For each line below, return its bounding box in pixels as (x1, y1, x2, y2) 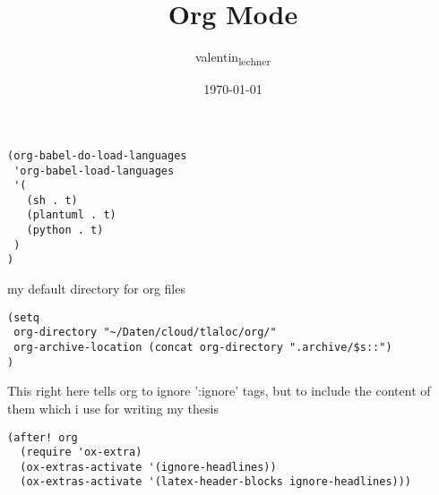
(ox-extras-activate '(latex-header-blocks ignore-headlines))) (20, 475, 412, 489)
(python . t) (26, 224, 104, 237)
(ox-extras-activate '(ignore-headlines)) (20, 460, 277, 474)
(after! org (7, 431, 78, 444)
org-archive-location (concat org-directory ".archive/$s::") (13, 341, 392, 354)
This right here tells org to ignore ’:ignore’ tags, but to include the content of (7, 381, 431, 400)
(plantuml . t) (26, 209, 116, 222)
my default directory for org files (7, 279, 185, 298)
